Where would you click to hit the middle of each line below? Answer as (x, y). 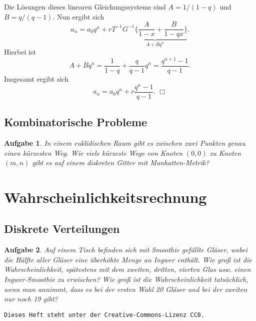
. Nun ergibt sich (78, 16)
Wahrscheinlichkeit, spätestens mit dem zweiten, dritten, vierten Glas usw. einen (127, 269)
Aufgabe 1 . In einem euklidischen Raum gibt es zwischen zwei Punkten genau (125, 142)
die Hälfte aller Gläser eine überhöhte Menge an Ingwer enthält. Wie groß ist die (128, 259)
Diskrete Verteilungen (62, 229)
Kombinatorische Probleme (76, 122)
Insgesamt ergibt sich (36, 78)
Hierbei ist (20, 52)
